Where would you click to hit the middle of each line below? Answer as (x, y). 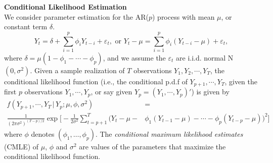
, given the (241, 81)
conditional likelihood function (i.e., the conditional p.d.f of (96, 81)
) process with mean (183, 16)
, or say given (111, 92)
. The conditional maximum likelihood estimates (169, 133)
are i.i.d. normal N (205, 57)
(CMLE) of (21, 146)
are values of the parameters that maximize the (152, 146)
